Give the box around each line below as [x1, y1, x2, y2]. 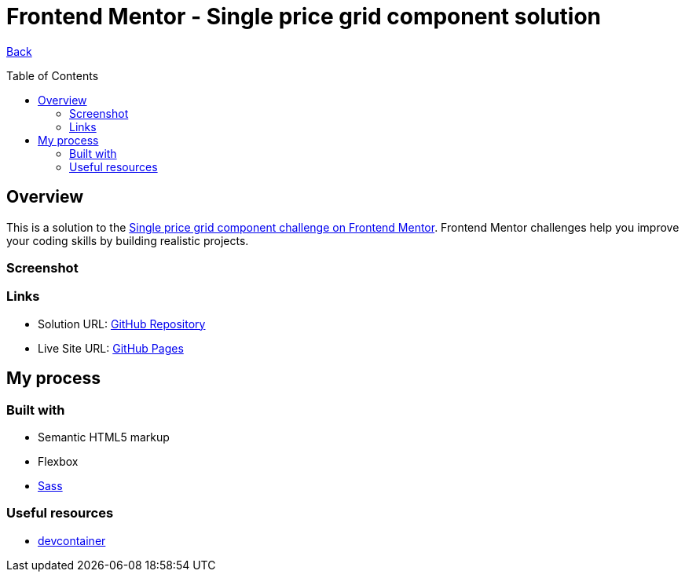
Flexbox [38, 454, 79, 468]
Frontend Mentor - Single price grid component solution [6, 3, 602, 30]
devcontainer [38, 533, 106, 547]
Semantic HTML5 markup [38, 430, 170, 444]
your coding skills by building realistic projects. [6, 233, 249, 247]
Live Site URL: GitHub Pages [38, 341, 184, 355]
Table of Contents [6, 68, 99, 82]
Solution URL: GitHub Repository [38, 316, 206, 331]
